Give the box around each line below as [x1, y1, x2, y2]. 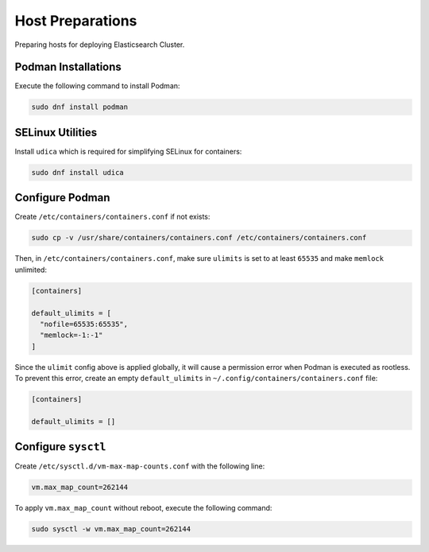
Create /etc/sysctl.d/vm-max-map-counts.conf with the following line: [14, 461, 265, 471]
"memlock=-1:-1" [40, 331, 103, 340]
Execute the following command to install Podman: [14, 81, 180, 91]
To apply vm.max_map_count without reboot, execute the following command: [14, 503, 272, 513]
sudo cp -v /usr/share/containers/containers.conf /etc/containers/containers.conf [31, 233, 367, 243]
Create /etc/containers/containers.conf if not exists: [14, 212, 211, 222]
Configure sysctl [14, 440, 106, 453]
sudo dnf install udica [31, 168, 125, 177]
